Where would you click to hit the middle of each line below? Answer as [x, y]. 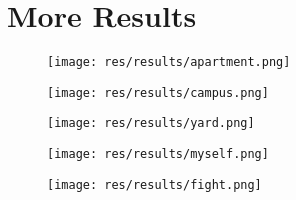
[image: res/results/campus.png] [158, 92]
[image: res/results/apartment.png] [169, 62]
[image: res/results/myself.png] [158, 154]
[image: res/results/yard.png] [151, 123]
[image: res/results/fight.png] [154, 184]
